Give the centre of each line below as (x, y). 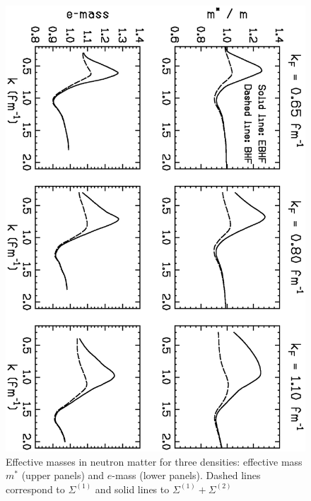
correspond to (35, 489)
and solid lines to (132, 489)
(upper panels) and (63, 475)
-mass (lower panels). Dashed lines (186, 475)
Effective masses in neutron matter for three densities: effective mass (154, 461)
